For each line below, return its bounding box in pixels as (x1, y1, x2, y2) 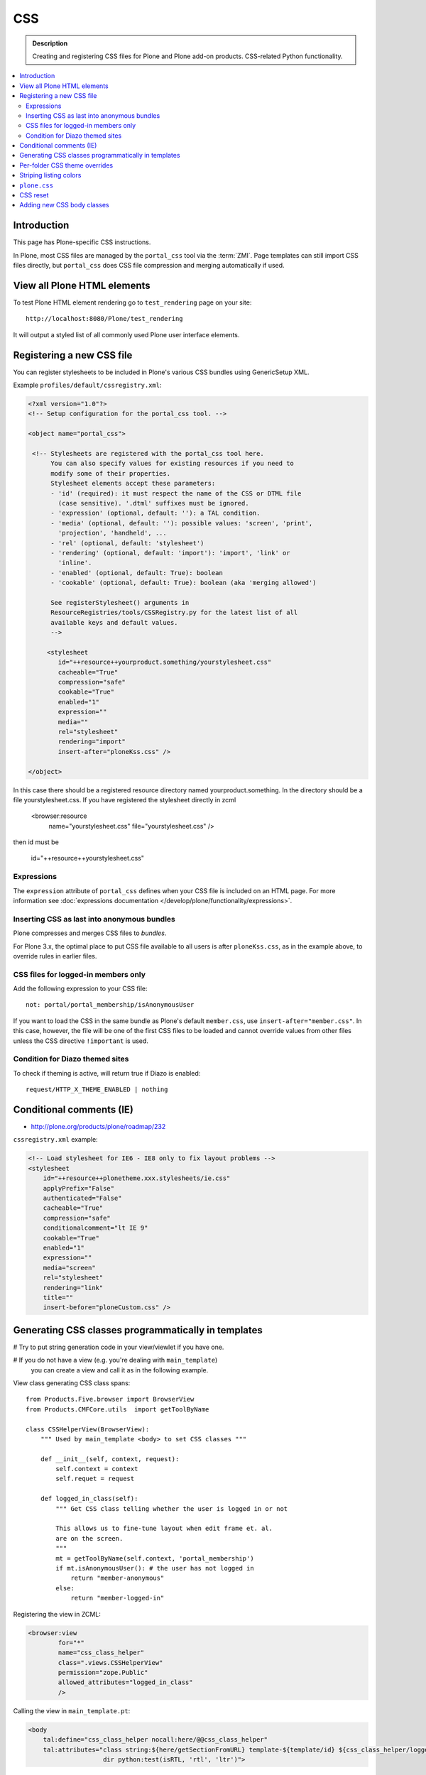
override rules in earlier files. (13, 951, 97, 960)
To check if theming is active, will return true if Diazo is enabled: (13, 1069, 201, 1077)
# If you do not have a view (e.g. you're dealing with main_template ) (13, 1356, 218, 1365)
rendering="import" (58, 738, 126, 745)
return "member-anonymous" (70, 1574, 165, 1583)
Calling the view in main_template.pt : (13, 1706, 131, 1715)
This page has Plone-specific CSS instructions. (13, 238, 151, 246)
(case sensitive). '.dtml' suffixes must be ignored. (58, 499, 249, 507)
